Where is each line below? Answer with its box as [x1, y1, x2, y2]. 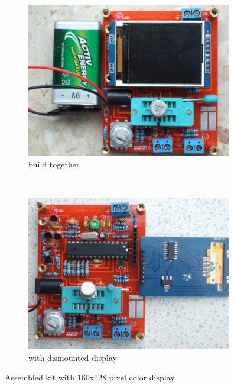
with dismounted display [28, 351, 117, 363]
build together [28, 157, 80, 170]
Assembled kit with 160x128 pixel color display [5, 371, 175, 383]
